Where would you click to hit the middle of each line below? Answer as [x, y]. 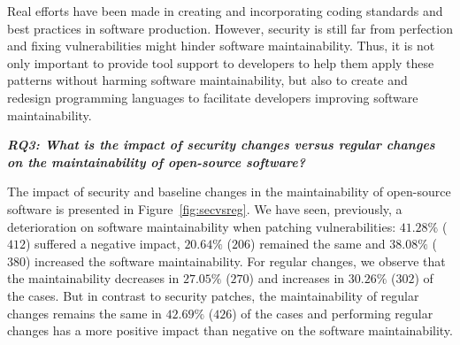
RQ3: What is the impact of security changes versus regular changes [221, 145]
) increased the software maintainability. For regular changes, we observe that [236, 261]
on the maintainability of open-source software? [156, 161]
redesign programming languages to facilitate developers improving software [213, 97]
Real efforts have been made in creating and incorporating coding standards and [225, 11]
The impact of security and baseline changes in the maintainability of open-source [229, 192]
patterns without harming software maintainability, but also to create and [207, 80]
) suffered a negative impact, [103, 244]
